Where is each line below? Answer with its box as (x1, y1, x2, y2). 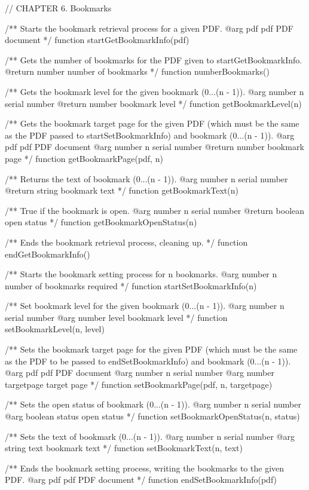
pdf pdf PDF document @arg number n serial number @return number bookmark (5, 140, 304, 153)
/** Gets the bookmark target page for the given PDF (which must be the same (5, 117, 299, 130)
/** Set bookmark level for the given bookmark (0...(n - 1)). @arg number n (5, 299, 284, 312)
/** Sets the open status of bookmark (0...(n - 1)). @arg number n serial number (5, 398, 301, 411)
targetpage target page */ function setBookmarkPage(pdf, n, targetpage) (5, 378, 273, 390)
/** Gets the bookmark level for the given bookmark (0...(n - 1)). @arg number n (5, 85, 304, 97)
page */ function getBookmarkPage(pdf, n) (5, 152, 163, 164)
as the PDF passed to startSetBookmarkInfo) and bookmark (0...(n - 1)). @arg (5, 128, 295, 141)
